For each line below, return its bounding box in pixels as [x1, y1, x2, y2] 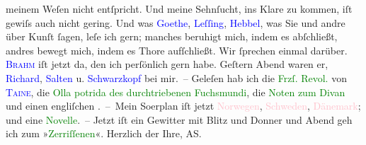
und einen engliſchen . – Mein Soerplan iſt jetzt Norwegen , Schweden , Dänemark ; [6, 98, 361, 113]
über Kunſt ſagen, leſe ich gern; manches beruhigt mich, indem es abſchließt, [6, 29, 338, 44]
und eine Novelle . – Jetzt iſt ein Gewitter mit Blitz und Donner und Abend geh [6, 112, 353, 127]
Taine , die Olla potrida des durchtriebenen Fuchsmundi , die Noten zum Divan [6, 84, 345, 99]
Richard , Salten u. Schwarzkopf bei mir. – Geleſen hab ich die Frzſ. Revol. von [6, 70, 347, 85]
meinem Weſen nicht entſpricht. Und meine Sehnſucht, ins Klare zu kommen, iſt [6, 1, 353, 16]
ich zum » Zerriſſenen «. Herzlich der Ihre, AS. [6, 126, 202, 141]
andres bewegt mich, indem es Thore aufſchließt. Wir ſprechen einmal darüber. [6, 42, 348, 57]
